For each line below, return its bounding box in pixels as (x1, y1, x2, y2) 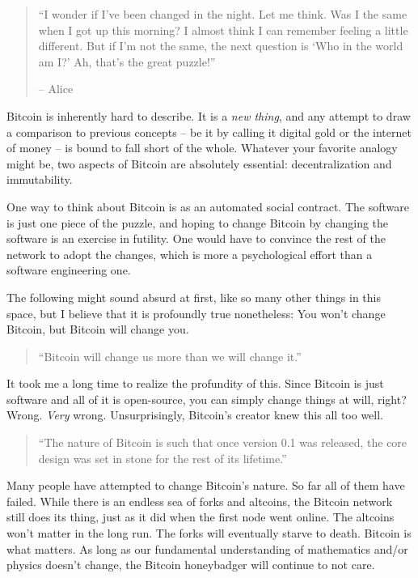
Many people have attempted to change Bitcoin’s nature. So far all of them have (6, 477, 405, 494)
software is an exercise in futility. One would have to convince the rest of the (6, 230, 386, 247)
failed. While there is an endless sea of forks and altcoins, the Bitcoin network (6, 492, 393, 509)
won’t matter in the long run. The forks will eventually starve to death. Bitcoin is (6, 525, 412, 542)
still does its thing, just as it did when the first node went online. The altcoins (6, 508, 395, 525)
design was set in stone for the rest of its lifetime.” (38, 449, 287, 466)
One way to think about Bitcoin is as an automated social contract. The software (6, 198, 409, 215)
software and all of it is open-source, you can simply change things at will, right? (6, 390, 407, 407)
